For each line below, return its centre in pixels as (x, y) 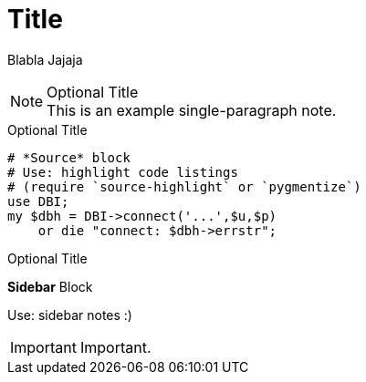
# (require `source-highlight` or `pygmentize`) (184, 186)
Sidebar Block (50, 286)
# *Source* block (69, 157)
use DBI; (38, 201)
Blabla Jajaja (45, 59)
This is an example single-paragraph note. (192, 110)
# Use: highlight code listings (123, 172)
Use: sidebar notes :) (70, 315)
